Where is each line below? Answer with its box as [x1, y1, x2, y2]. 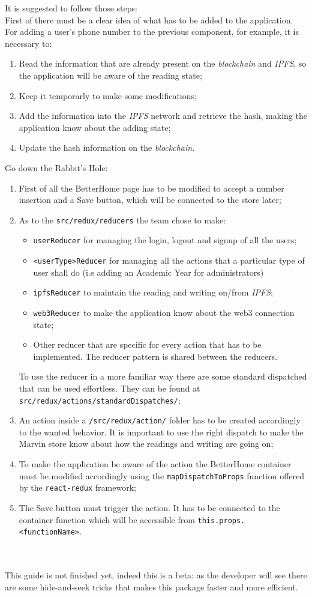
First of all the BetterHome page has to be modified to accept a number [19, 181, 284, 194]
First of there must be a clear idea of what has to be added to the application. [5, 13, 293, 26]
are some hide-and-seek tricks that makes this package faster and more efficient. [5, 580, 298, 593]
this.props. [197, 516, 245, 525]
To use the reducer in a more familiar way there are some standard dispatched [19, 370, 307, 383]
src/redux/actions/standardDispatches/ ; [19, 393, 181, 406]
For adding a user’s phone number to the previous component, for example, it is [5, 25, 299, 38]
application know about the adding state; [19, 121, 171, 133]
